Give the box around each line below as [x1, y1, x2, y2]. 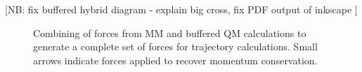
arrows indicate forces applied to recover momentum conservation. [33, 52, 318, 67]
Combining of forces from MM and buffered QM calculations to [33, 25, 306, 40]
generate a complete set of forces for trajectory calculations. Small [33, 39, 318, 54]
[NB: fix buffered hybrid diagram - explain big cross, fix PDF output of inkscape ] [5, 2, 358, 16]
